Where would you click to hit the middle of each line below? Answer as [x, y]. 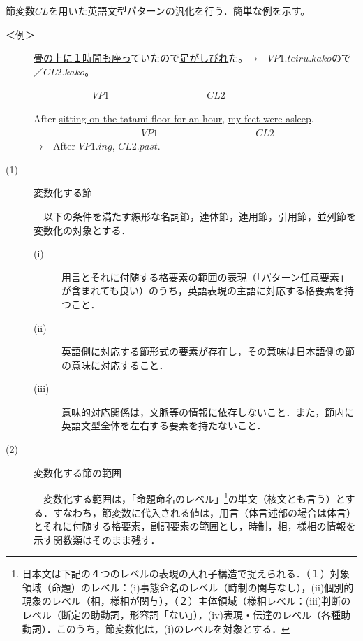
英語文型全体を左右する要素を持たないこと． [164, 425]
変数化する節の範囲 [77, 472]
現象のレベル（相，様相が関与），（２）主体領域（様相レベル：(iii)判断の [186, 601]
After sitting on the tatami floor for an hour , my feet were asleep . [174, 118]
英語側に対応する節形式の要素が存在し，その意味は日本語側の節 [208, 351]
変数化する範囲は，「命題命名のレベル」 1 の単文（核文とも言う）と [194, 497]
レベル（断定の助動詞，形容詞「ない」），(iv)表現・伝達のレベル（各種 [181, 615]
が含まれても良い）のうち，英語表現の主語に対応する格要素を [203, 290]
